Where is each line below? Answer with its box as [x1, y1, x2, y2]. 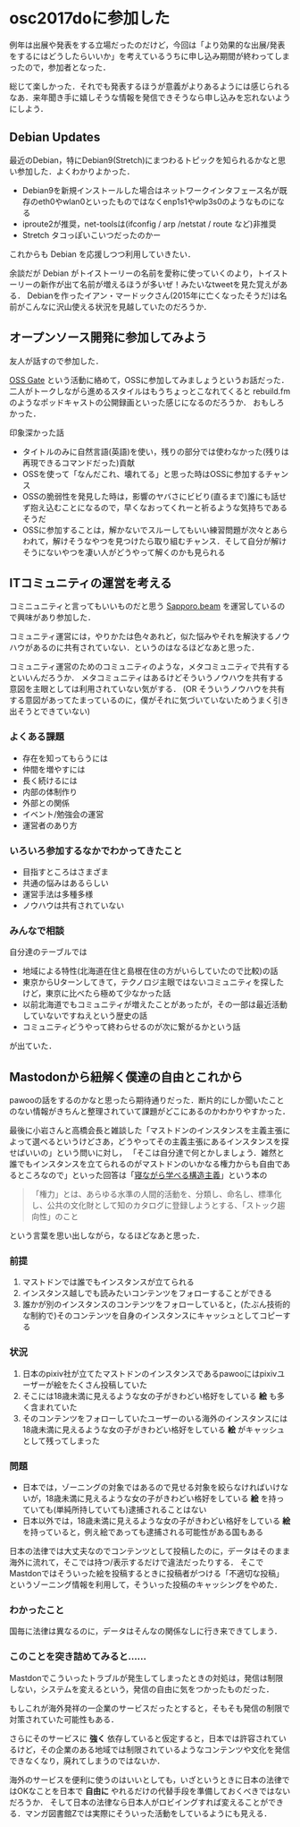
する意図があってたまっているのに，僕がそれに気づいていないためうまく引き [9, 695, 289, 705]
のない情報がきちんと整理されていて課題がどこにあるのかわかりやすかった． [9, 1106, 290, 1117]
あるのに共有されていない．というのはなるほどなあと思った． [32, 642, 260, 653]
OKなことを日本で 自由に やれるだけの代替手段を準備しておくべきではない [16, 1785, 291, 1796]
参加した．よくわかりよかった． [16, 166, 135, 176]
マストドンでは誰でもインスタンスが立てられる [21, 1276, 195, 1287]
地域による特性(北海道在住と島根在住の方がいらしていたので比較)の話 [21, 966, 279, 977]
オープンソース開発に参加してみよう [9, 330, 208, 346]
